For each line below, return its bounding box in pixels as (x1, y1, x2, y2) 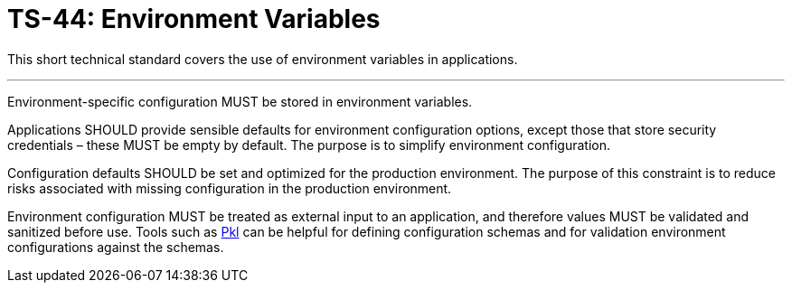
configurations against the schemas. (7, 239, 224, 255)
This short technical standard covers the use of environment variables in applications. (7, 51, 518, 67)
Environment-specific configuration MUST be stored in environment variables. (7, 93, 473, 109)
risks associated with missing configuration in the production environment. (7, 180, 452, 196)
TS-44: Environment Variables (7, 4, 381, 34)
